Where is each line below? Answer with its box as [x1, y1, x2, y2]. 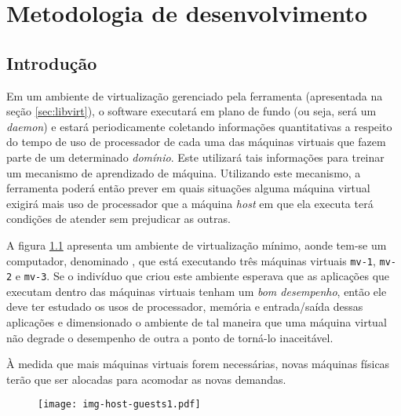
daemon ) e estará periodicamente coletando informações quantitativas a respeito [6, 118, 392, 134]
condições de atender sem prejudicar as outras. [6, 210, 231, 227]
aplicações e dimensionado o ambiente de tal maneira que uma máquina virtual [6, 314, 387, 330]
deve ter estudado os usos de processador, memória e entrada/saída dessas [6, 298, 363, 315]
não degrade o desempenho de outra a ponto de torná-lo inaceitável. [6, 329, 334, 345]
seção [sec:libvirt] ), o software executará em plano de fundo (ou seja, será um [6, 103, 377, 119]
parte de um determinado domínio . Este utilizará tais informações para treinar [6, 148, 385, 165]
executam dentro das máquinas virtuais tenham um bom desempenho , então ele [6, 283, 387, 299]
